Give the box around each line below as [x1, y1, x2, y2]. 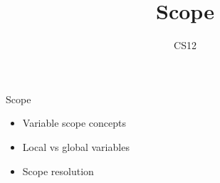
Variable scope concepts [22, 115, 127, 130]
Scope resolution [22, 163, 94, 178]
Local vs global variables [22, 139, 130, 154]
